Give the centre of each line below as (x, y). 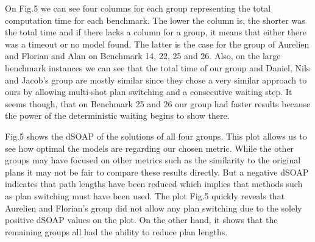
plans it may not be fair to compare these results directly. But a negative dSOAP (157, 172)
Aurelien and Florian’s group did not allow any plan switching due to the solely (154, 208)
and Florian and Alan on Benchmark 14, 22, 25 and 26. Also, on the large (143, 56)
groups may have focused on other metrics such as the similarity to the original (153, 160)
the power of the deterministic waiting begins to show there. (117, 116)
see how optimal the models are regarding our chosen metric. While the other (150, 148)
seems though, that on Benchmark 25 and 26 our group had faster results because (158, 103)
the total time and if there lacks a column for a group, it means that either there (156, 32)
